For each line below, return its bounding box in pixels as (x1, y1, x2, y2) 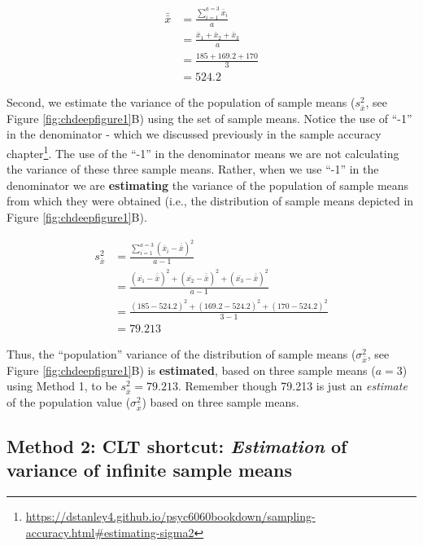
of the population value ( (7, 393, 131, 410)
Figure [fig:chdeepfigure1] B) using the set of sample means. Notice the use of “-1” (7, 109, 412, 126)
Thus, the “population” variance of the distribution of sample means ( (7, 345, 356, 362)
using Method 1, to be (7, 377, 117, 394)
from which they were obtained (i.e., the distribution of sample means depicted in (7, 192, 414, 209)
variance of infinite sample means (7, 457, 292, 482)
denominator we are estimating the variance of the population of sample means (7, 176, 409, 193)
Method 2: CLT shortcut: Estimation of (7, 433, 347, 458)
